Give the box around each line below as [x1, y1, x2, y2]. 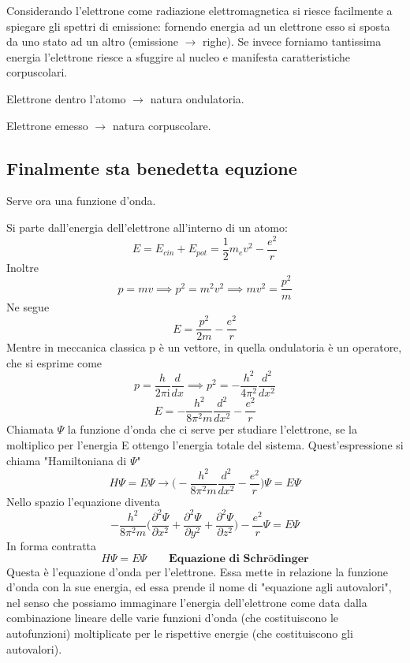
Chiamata [6, 421, 54, 438]
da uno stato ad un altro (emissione [6, 33, 179, 50]
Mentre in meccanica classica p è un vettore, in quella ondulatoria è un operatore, [6, 339, 402, 356]
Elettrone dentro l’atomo [6, 90, 126, 106]
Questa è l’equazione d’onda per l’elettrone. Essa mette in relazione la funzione [6, 563, 388, 579]
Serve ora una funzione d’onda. [6, 192, 156, 209]
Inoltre [6, 259, 39, 275]
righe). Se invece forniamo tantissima [203, 33, 382, 50]
